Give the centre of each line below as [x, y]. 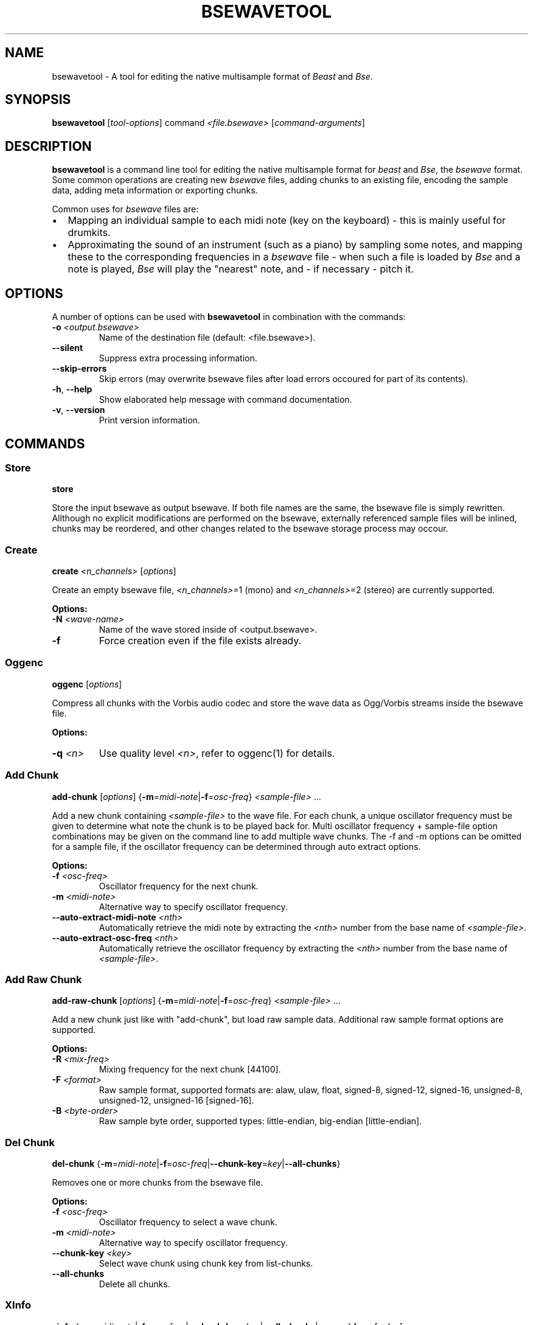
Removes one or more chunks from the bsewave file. [158, 1183]
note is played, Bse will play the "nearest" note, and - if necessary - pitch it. [241, 269]
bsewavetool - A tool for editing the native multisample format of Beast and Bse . [212, 76]
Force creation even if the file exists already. [200, 641]
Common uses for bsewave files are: [125, 209]
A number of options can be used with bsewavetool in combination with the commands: [229, 317]
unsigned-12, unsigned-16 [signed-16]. [176, 1101]
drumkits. [89, 233]
